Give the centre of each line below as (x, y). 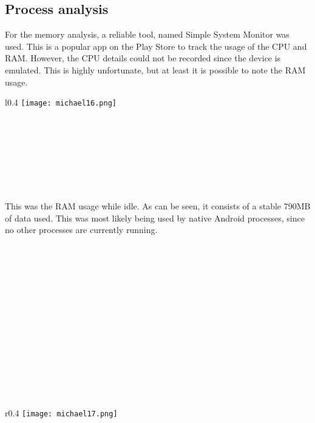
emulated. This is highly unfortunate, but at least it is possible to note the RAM (155, 69)
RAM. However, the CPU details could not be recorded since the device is (143, 58)
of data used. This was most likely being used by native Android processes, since (155, 218)
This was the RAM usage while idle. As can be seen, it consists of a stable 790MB (158, 205)
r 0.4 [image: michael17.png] (61, 413)
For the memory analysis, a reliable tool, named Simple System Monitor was (147, 34)
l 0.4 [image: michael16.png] (61, 102)
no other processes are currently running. (81, 230)
